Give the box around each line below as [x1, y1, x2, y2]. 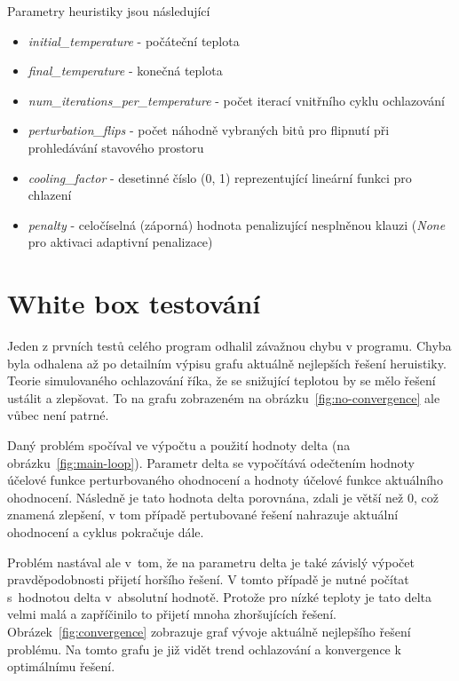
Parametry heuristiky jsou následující [7, 2, 210, 20]
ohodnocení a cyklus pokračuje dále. [7, 523, 204, 541]
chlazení [28, 186, 72, 204]
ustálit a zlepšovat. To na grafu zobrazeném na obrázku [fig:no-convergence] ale [7, 388, 440, 407]
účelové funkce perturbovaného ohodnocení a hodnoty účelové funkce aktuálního [7, 471, 443, 489]
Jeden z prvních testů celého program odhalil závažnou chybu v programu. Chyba [7, 337, 452, 355]
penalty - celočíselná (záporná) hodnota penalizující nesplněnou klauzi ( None [28, 215, 446, 234]
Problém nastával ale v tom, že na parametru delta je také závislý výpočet [7, 552, 415, 571]
